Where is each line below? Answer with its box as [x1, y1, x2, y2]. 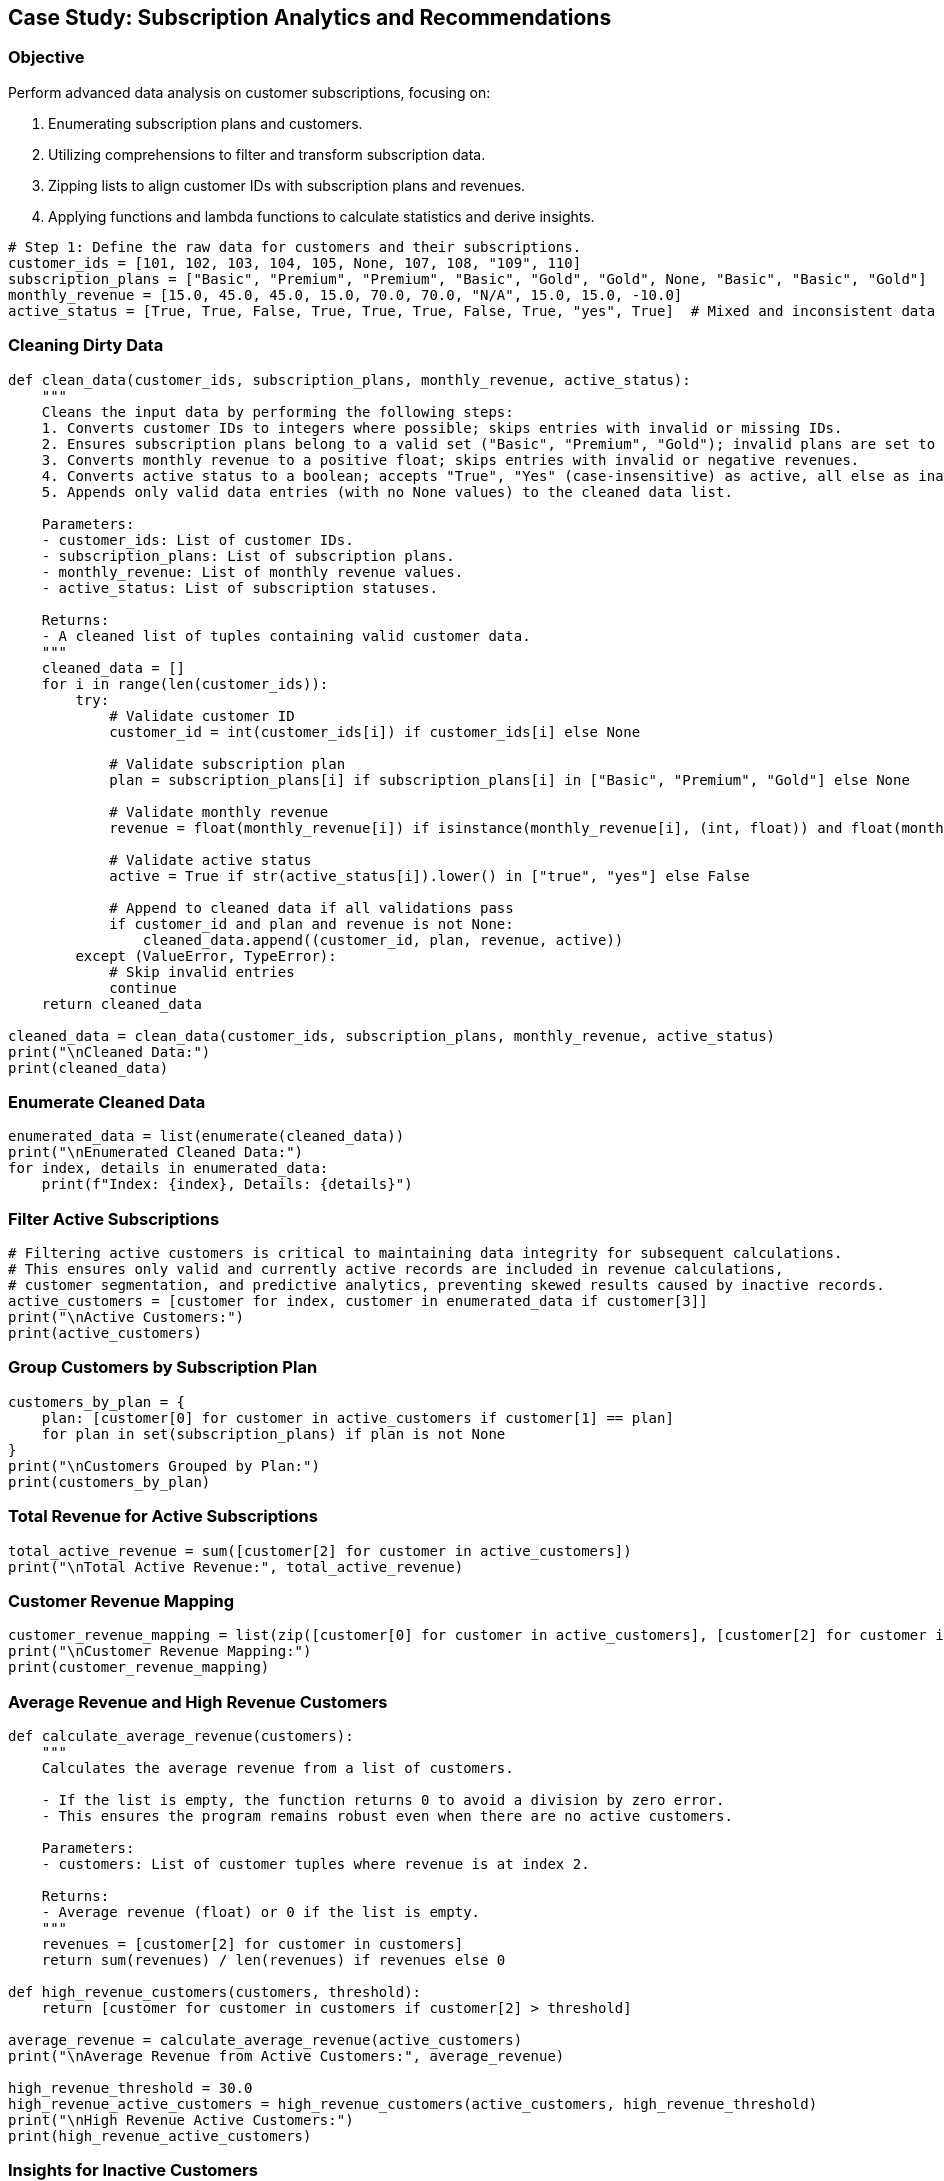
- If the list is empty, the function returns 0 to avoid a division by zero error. [41, 1792, 725, 1809]
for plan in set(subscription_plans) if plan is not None [41, 1425, 506, 1442]
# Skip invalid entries [109, 963, 295, 980]
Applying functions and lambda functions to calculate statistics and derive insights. [48, 207, 595, 225]
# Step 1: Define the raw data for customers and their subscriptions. [8, 238, 582, 255]
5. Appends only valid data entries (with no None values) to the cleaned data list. [41, 483, 733, 500]
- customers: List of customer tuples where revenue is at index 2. [41, 1856, 590, 1873]
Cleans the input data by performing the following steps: [41, 403, 514, 420]
